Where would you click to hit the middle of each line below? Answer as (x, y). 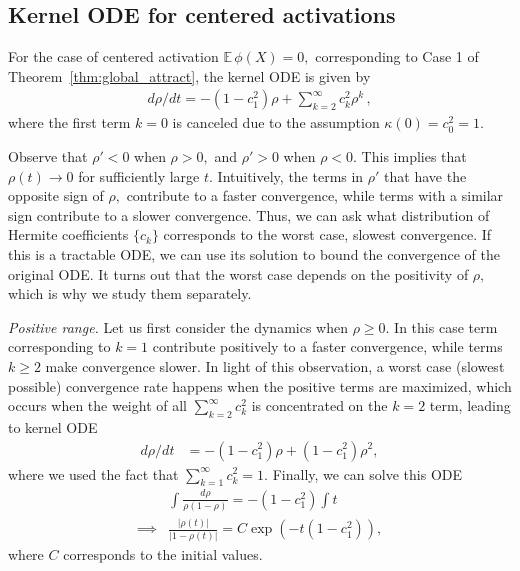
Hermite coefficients (68, 234)
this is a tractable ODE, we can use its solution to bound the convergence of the (254, 253)
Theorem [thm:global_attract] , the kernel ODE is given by (189, 75)
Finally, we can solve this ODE (367, 473)
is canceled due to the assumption (276, 122)
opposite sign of (56, 195)
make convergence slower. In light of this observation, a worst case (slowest (275, 365)
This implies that (414, 156)
